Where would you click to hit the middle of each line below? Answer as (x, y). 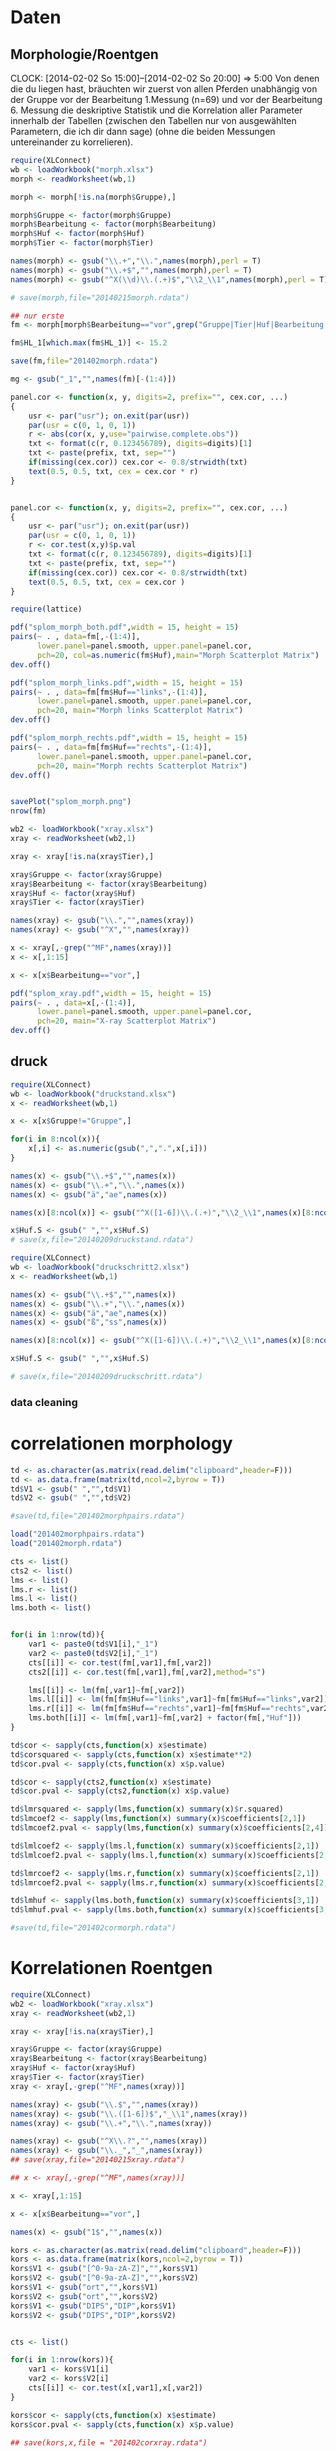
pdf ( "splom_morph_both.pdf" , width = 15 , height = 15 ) (125, 627)
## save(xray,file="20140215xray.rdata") (98, 2160)
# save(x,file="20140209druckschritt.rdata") (106, 1377)
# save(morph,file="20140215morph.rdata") (100, 297)
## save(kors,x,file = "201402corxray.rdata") (109, 2442)
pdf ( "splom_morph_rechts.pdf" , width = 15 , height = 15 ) (129, 738)
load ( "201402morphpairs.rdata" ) (77, 1534)
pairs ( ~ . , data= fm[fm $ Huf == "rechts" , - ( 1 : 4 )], (111, 747)
